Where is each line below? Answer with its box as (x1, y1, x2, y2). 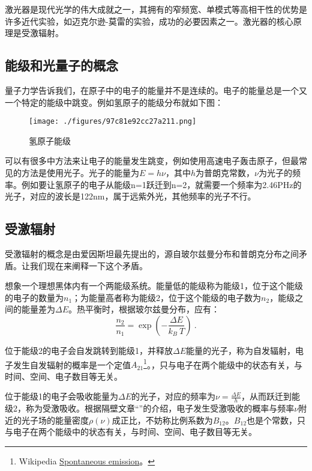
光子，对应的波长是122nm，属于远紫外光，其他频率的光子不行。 (5, 190, 256, 202)
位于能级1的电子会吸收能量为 (5, 390, 118, 403)
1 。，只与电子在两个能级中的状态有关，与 (143, 356, 302, 371)
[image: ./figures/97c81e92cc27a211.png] (29, 117, 197, 126)
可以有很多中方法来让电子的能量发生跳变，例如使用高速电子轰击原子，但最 (5, 154, 299, 167)
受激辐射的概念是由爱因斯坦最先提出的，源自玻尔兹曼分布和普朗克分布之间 (5, 248, 299, 260)
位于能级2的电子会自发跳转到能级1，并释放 (5, 344, 173, 356)
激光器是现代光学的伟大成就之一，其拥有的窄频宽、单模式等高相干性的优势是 (5, 3, 307, 15)
